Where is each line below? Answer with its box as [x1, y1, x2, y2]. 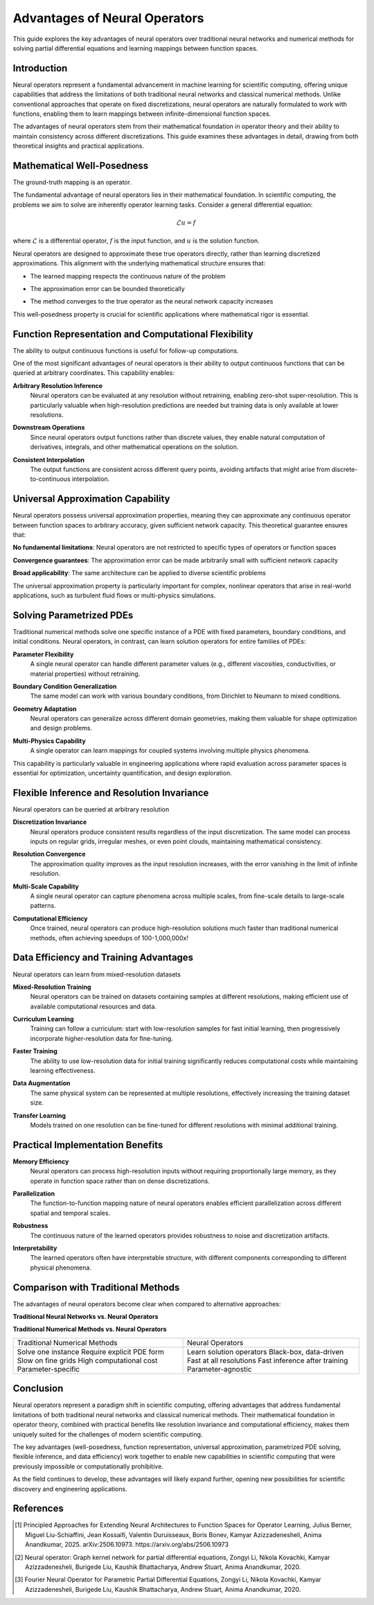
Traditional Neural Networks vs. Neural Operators [12, 1313, 159, 1321]
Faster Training [12, 1047, 58, 1055]
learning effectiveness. [30, 1067, 96, 1075]
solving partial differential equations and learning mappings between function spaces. [12, 44, 258, 52]
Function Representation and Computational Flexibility [12, 328, 253, 340]
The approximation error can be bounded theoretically [30, 285, 185, 293]
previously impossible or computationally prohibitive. [12, 1462, 164, 1471]
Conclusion [12, 1383, 64, 1394]
